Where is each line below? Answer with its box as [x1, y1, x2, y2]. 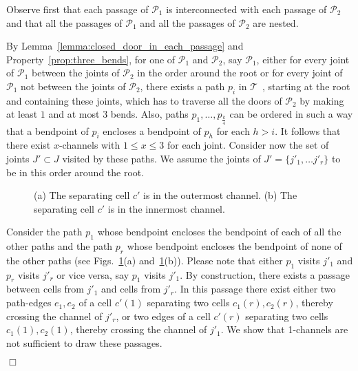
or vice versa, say [56, 267, 129, 282]
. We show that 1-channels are [220, 322, 348, 337]
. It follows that [275, 123, 341, 138]
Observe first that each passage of [6, 2, 149, 16]
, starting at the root [262, 78, 350, 93]
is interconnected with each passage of [166, 2, 327, 16]
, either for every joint [256, 52, 350, 66]
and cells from [101, 282, 161, 296]
